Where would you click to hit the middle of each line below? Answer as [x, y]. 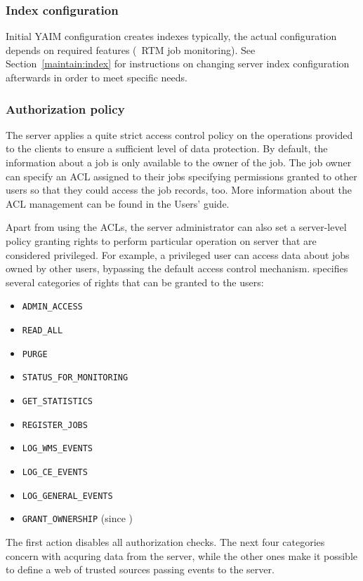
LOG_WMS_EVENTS [58, 449]
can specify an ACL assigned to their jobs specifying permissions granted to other [181, 176]
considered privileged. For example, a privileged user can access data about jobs [178, 254]
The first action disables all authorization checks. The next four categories [165, 541]
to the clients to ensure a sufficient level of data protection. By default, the [167, 148]
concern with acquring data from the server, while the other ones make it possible [182, 555]
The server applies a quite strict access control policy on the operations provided [179, 134]
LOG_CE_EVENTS [55, 472]
